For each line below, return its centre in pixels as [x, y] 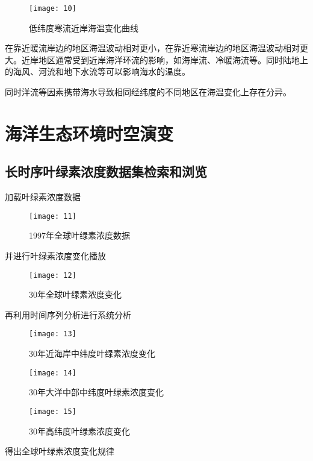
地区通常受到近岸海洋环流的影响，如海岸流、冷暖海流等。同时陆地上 [173, 59]
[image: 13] [53, 334]
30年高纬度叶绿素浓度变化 [79, 431]
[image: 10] [53, 8]
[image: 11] [53, 216]
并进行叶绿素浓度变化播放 [55, 256]
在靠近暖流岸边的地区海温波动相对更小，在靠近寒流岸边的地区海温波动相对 [152, 48]
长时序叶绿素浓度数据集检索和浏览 [106, 171]
